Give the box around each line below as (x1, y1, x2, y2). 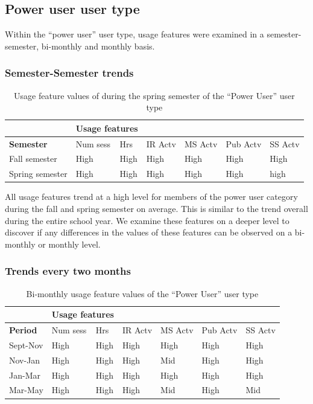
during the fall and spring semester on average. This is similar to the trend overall (5, 202, 308, 215)
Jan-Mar (9, 368, 40, 381)
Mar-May (9, 383, 43, 396)
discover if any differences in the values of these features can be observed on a (5, 226, 292, 239)
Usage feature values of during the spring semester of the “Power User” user (14, 89, 295, 101)
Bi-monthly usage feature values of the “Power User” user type (26, 287, 259, 300)
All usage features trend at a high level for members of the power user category (5, 190, 298, 203)
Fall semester (9, 152, 57, 165)
